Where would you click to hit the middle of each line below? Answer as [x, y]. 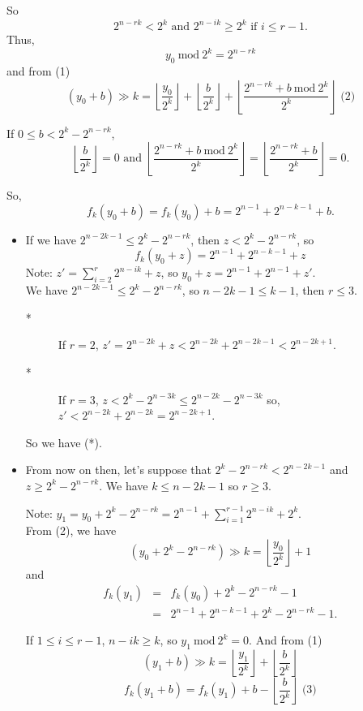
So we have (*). [64, 442]
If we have [51, 239]
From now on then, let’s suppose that [118, 470]
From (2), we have [71, 530]
